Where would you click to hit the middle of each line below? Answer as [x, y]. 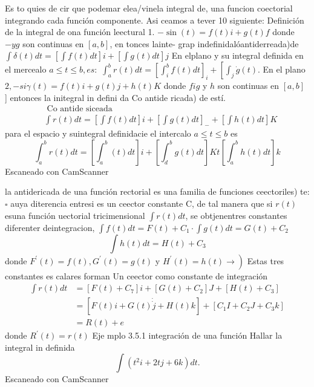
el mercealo [26, 69]
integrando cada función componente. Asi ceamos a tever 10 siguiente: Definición [155, 20]
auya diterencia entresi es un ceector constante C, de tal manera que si [142, 203]
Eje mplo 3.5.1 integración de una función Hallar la [187, 335]
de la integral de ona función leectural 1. [80, 32]
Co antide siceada [80, 109]
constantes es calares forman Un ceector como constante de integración [136, 275]
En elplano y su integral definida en [237, 55]
